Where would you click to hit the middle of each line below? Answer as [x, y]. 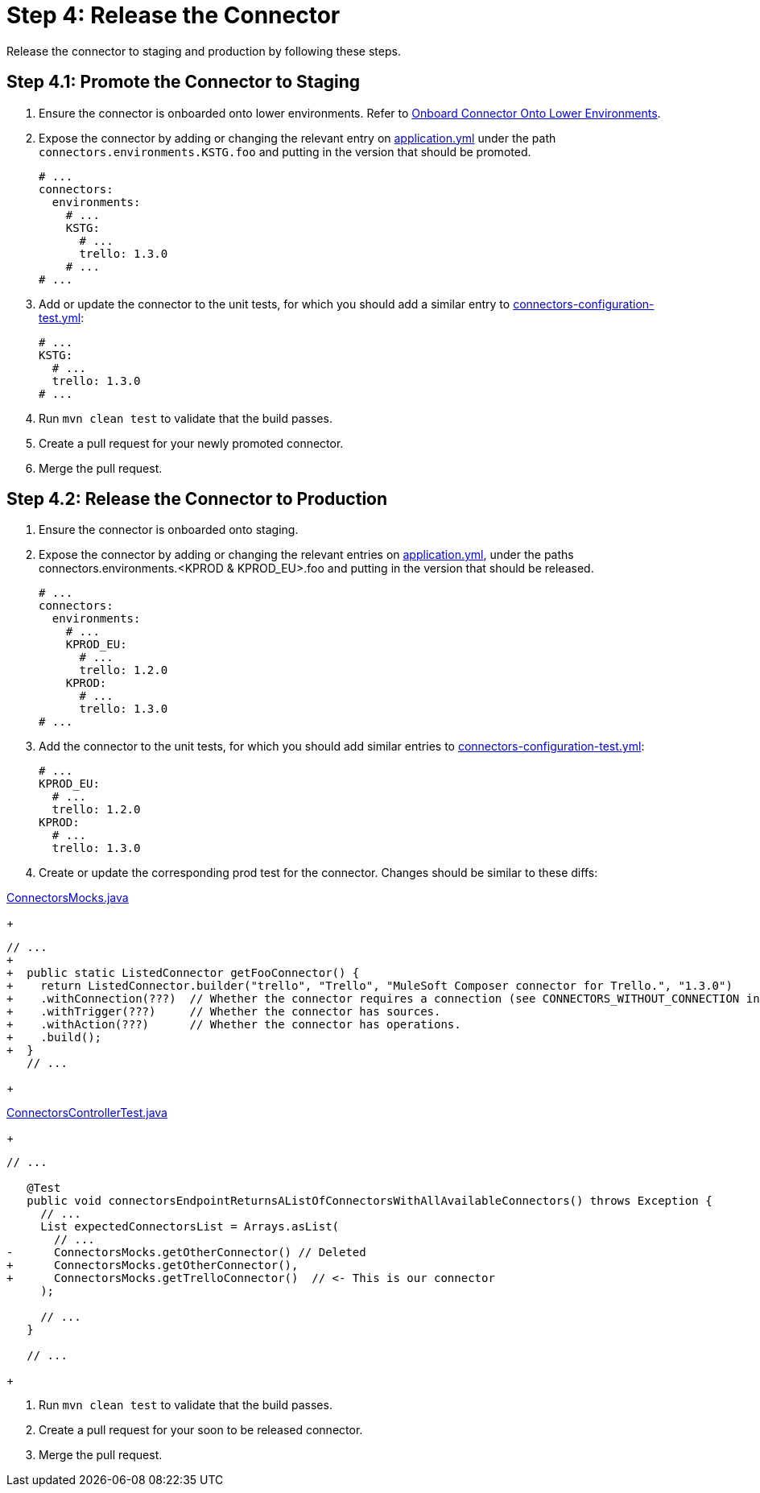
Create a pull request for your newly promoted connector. [191, 443]
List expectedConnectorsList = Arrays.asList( [190, 1227]
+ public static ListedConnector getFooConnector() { [183, 973]
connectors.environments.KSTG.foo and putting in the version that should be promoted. [285, 151]
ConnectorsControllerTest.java [87, 1113]
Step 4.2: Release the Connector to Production [197, 499]
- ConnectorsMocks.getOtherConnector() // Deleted [186, 1253]
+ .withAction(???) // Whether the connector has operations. [234, 1025]
